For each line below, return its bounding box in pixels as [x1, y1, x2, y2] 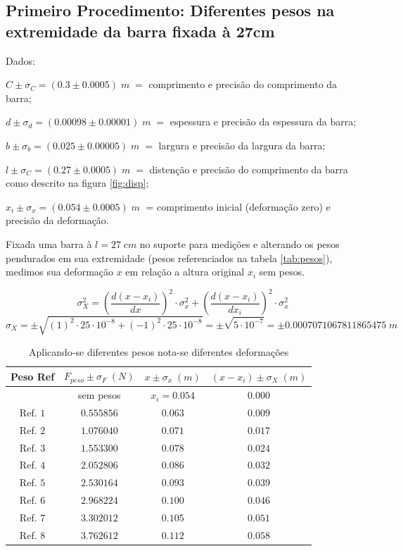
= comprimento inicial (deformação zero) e [146, 199, 331, 213]
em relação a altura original [125, 264, 245, 279]
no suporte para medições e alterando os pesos [139, 236, 340, 251]
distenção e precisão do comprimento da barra [149, 161, 348, 176]
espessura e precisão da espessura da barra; [169, 114, 357, 129]
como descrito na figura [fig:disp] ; [6, 175, 149, 190]
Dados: [6, 53, 35, 68]
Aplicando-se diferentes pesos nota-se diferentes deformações [28, 344, 289, 359]
